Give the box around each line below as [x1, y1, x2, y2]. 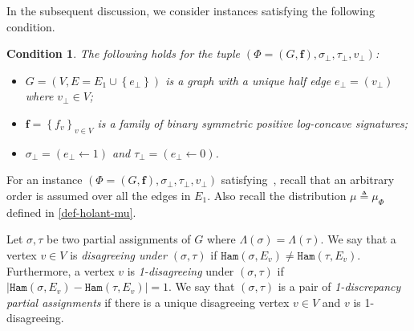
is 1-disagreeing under [127, 262, 234, 279]
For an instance [6, 171, 83, 188]
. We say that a [320, 231, 396, 247]
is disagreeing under [70, 246, 167, 263]
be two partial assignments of [47, 231, 191, 247]
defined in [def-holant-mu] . [6, 203, 136, 220]
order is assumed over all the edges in [6, 186, 191, 203]
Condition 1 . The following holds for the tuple [6, 45, 240, 62]
